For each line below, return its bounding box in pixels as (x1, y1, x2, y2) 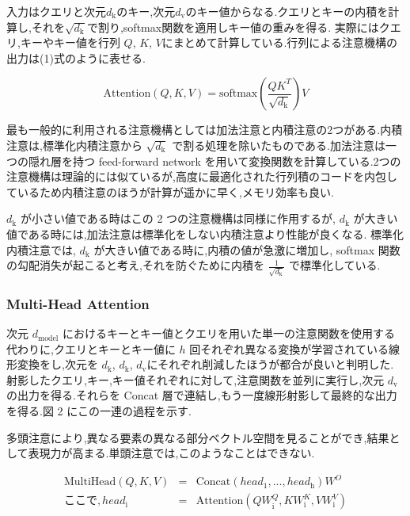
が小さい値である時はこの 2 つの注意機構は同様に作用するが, (20, 210, 336, 227)
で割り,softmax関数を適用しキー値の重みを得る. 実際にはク (86, 18, 390, 35)
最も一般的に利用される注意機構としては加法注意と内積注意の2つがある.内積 (6, 121, 403, 138)
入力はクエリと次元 (6, 3, 106, 19)
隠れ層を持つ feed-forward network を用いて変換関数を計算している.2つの (28, 152, 401, 169)
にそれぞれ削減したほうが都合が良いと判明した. (146, 356, 394, 373)
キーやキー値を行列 (20, 34, 120, 51)
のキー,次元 (116, 3, 176, 19)
